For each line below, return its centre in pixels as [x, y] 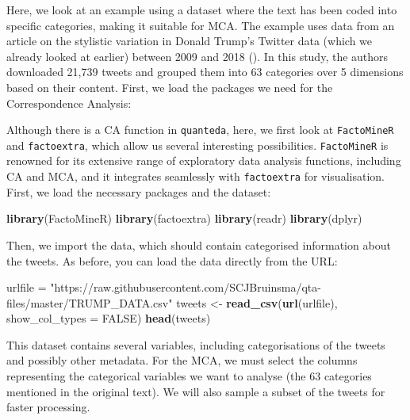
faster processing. [48, 407]
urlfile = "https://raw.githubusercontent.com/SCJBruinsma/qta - [164, 287]
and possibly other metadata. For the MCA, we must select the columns [182, 360]
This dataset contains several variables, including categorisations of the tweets [196, 344]
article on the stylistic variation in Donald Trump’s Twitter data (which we [190, 41]
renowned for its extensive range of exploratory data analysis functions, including [204, 160]
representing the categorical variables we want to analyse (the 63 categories [189, 376]
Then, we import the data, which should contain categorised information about [199, 244]
